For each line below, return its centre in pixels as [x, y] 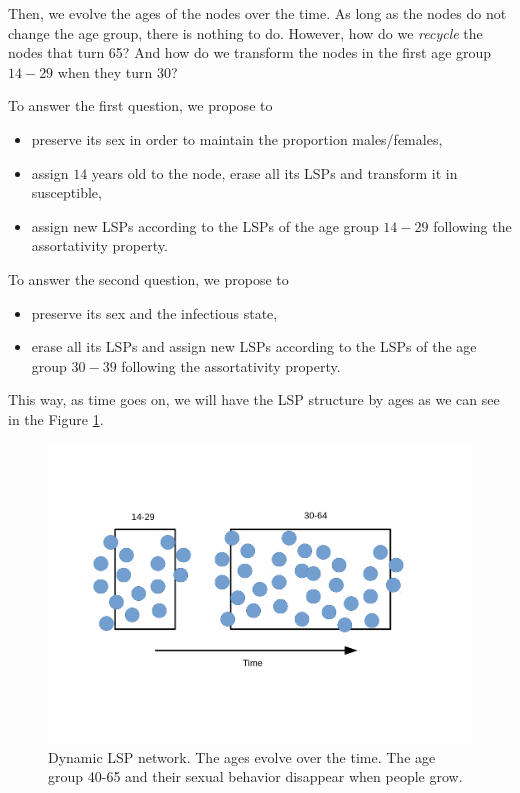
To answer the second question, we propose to [148, 278]
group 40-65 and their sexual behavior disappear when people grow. [255, 776]
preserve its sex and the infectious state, [154, 312]
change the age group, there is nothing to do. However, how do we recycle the [245, 32]
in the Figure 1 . [56, 418]
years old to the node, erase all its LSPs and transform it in [274, 172]
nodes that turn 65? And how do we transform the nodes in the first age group [250, 52]
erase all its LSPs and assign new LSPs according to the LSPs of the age [254, 346]
